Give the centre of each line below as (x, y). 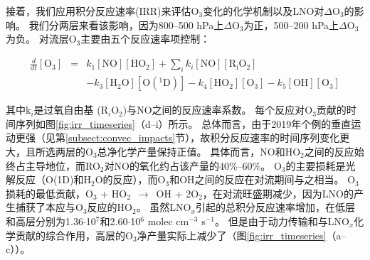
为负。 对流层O (41, 39)
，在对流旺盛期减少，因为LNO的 (278, 193)
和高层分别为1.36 (44, 221)
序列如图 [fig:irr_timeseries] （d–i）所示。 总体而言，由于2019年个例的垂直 (183, 123)
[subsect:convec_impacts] (121, 137)
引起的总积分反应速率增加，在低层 (275, 207)
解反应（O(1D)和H (48, 179)
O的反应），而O (130, 179)
